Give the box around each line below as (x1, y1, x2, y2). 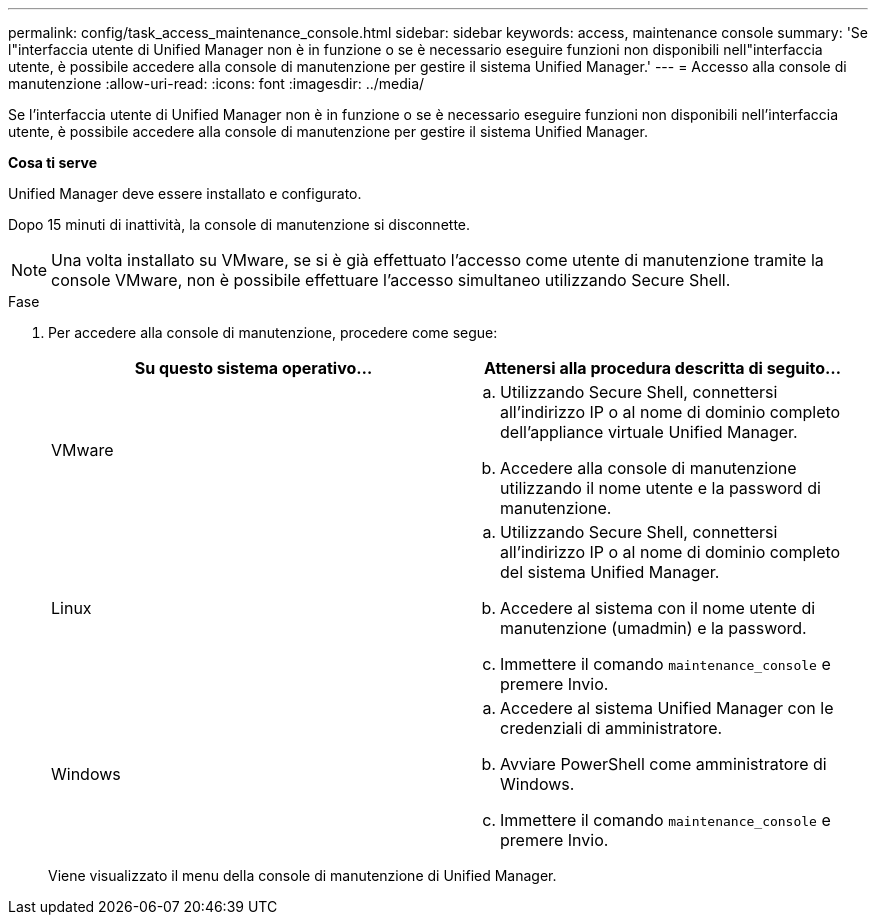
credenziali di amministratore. (500, 718, 723, 738)
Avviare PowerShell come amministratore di (500, 754, 827, 774)
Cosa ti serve (8, 154, 98, 171)
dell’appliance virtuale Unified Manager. (500, 422, 798, 442)
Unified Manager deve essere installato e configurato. (8, 185, 362, 202)
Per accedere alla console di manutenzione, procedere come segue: (48, 324, 498, 341)
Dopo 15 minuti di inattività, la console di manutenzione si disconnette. (8, 216, 471, 233)
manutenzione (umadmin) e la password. (500, 618, 807, 638)
